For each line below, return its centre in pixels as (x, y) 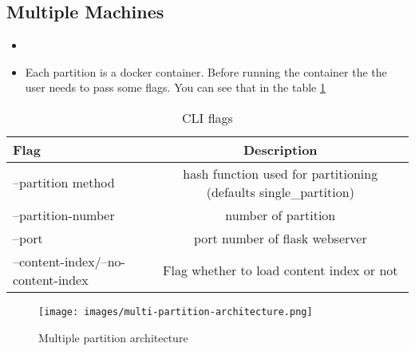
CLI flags (207, 117)
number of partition (281, 215)
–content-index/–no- (69, 261)
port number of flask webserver (280, 238)
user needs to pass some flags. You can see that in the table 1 (175, 87)
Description (280, 149)
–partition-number (64, 215)
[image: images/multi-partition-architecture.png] (176, 312)
